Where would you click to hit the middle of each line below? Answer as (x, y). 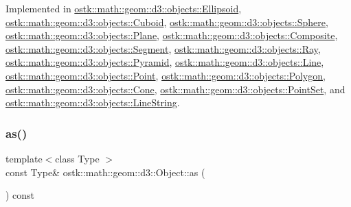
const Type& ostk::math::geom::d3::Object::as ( (105, 172)
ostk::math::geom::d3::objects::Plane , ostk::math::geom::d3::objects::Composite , (172, 35)
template (24, 158)
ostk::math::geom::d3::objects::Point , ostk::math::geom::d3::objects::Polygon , (166, 75)
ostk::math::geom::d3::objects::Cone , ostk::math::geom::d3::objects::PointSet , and (175, 89)
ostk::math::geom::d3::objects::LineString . (93, 102)
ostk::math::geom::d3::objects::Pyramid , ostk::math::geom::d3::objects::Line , (165, 62)
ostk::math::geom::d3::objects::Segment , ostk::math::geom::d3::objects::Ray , (163, 48)
